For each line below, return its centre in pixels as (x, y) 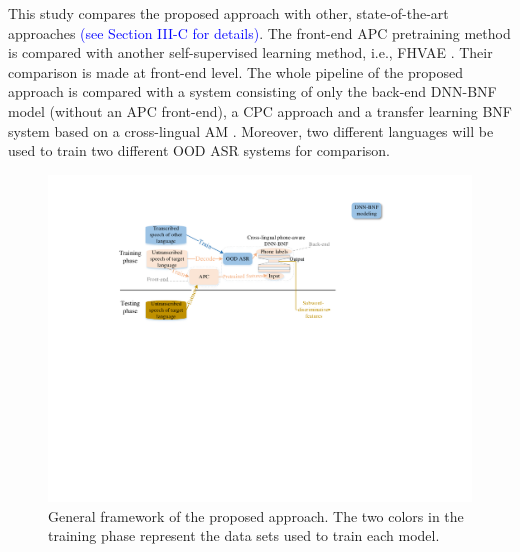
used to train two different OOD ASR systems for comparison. (199, 150)
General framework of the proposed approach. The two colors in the (256, 515)
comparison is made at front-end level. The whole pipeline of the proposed (235, 71)
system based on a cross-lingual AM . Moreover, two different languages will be (251, 130)
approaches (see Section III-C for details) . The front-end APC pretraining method (259, 32)
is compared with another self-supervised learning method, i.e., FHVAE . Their (250, 52)
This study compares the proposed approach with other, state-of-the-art (228, 13)
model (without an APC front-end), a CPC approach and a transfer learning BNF (260, 110)
